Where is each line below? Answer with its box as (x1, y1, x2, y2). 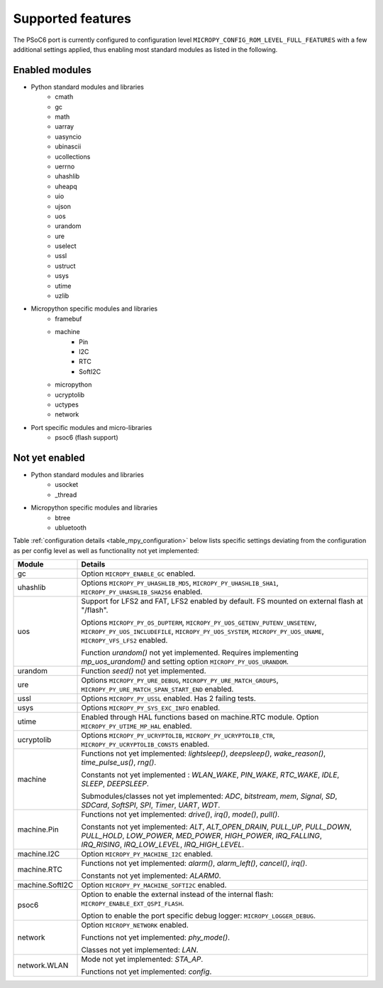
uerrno (55, 162, 75, 171)
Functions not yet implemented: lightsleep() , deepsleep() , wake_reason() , (81, 748, 326, 758)
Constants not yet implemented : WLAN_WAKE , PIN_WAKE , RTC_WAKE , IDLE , (81, 770, 340, 780)
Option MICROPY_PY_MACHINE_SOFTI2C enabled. (81, 880, 227, 890)
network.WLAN (17, 960, 69, 970)
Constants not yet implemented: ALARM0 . (81, 871, 221, 881)
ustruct (55, 262, 76, 270)
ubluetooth (55, 523, 87, 532)
